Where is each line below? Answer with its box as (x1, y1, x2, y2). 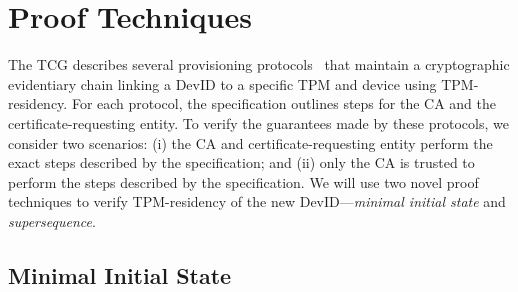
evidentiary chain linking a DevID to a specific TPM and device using (8, 73, 437, 94)
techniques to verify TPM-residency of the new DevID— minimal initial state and (8, 191, 506, 212)
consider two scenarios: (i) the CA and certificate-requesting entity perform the (8, 132, 493, 153)
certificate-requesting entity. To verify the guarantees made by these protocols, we (8, 112, 509, 133)
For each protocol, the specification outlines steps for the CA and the (71, 93, 497, 114)
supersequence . (8, 210, 96, 231)
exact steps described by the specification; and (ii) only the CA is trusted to (8, 152, 475, 173)
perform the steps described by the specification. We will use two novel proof (8, 171, 479, 192)
